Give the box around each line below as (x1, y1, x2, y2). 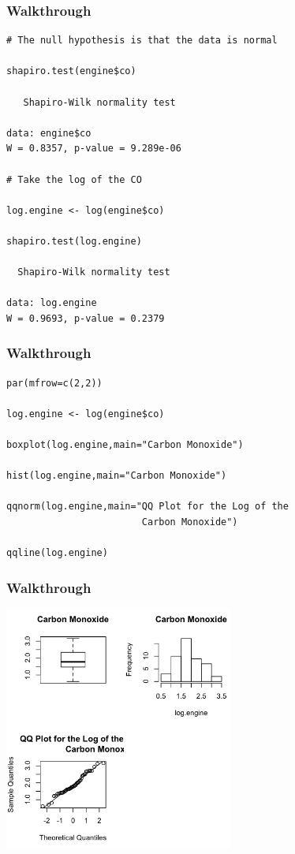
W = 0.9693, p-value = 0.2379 (6, 312, 165, 324)
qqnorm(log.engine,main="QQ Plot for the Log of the (6, 501, 289, 513)
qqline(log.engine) (6, 547, 108, 559)
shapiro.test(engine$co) (6, 65, 136, 77)
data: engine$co (6, 127, 91, 139)
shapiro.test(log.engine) (6, 235, 142, 247)
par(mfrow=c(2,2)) (6, 377, 103, 389)
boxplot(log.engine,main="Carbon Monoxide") (6, 439, 244, 451)
